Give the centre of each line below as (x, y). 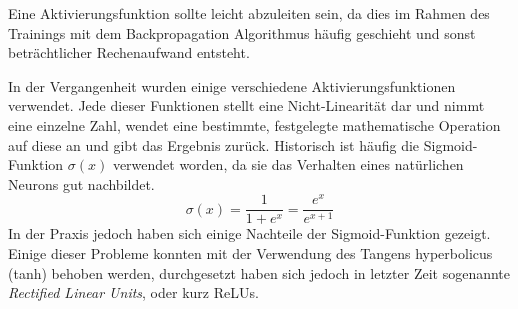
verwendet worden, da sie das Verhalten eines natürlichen (288, 164)
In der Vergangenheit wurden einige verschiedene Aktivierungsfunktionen (232, 85)
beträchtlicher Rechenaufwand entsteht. (129, 52)
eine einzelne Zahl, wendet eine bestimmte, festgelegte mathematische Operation (254, 124)
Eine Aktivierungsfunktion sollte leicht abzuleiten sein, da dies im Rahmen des (249, 13)
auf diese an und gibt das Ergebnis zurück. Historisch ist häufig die (214, 144)
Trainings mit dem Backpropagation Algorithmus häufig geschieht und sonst (242, 32)
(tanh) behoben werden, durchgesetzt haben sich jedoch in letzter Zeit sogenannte (259, 272)
